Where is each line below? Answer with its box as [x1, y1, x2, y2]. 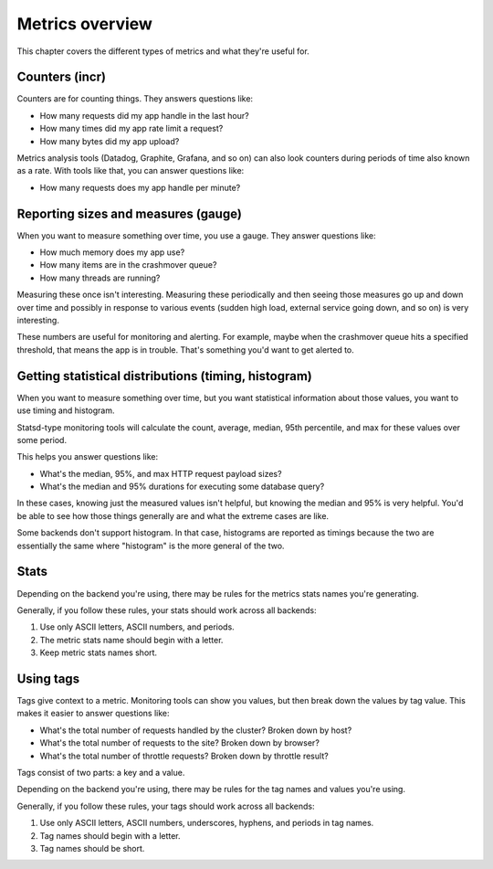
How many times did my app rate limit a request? [39, 123, 224, 134]
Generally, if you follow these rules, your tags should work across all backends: [16, 800, 315, 811]
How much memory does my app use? [39, 247, 185, 258]
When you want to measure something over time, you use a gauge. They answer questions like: [16, 229, 376, 241]
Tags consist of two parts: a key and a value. [16, 767, 185, 778]
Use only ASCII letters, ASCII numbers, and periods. [39, 621, 235, 632]
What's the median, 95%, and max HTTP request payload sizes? [39, 468, 282, 479]
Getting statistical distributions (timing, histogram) [16, 368, 312, 384]
